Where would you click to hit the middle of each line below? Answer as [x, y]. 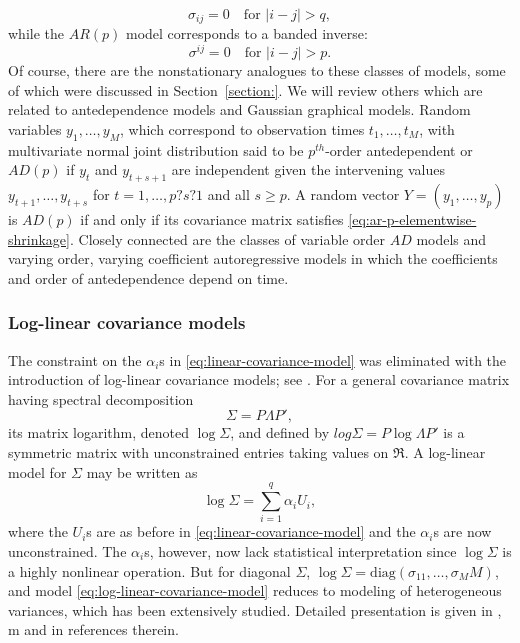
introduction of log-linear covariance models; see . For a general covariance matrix [259, 379]
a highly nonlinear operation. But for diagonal [149, 570]
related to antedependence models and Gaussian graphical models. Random [239, 109]
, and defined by [280, 432]
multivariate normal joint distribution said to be [156, 149]
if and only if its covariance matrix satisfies [212, 219]
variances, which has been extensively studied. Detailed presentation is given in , [255, 609]
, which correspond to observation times [242, 128]
